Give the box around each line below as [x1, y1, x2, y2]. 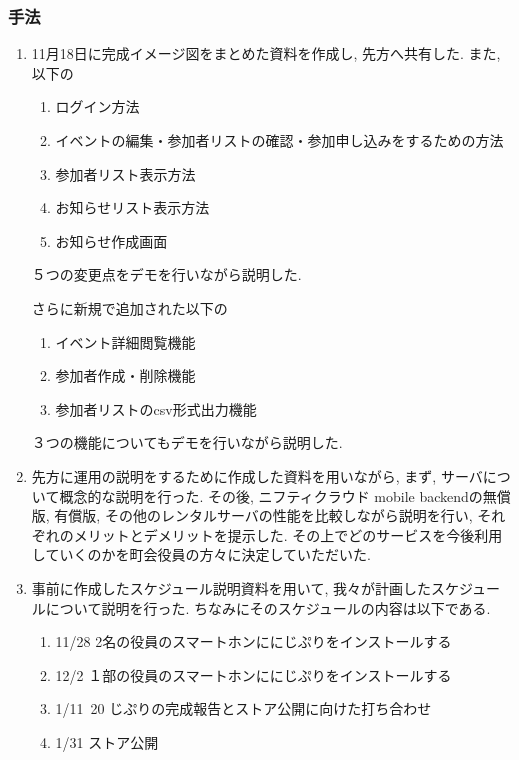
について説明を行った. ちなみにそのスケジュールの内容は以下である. [45, 597, 491, 618]
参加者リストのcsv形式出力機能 [55, 398, 257, 419]
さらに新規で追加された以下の [31, 297, 228, 318]
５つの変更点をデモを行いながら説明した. [31, 264, 302, 285]
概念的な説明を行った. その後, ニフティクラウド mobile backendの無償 [59, 485, 511, 506]
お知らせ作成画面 [55, 230, 168, 251]
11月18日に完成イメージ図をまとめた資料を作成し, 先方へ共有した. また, [31, 43, 501, 64]
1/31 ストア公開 [55, 731, 159, 752]
